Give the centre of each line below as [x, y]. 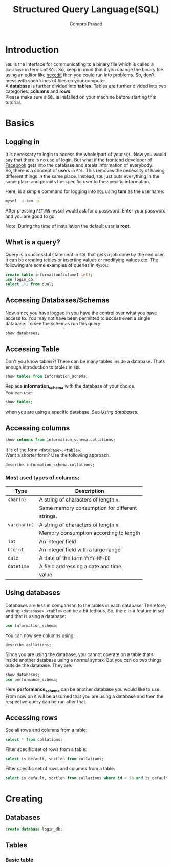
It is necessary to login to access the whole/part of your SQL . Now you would [86, 154]
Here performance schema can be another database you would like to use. [83, 690]
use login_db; [20, 280]
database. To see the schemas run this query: [53, 323]
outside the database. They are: [39, 665]
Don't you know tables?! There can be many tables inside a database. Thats [85, 361]
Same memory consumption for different [88, 508]
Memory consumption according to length [90, 533]
